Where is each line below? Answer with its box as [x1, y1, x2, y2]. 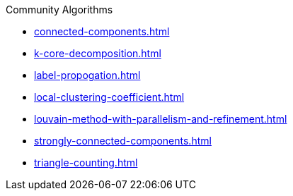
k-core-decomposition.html [34, 47, 161, 59]
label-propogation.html [34, 69, 141, 81]
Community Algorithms [6, 4, 113, 16]
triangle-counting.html [34, 157, 138, 169]
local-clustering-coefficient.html [34, 91, 185, 103]
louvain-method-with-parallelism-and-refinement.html [34, 113, 287, 125]
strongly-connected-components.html [34, 135, 212, 147]
